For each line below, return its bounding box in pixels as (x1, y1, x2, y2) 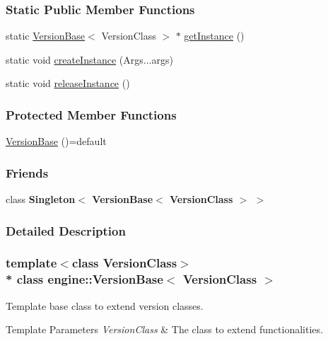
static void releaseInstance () (6, 76, 130, 91)
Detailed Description (6, 221, 126, 239)
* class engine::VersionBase (6, 270, 163, 288)
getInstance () (184, 28, 245, 43)
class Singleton (6, 192, 76, 207)
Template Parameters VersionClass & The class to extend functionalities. (6, 322, 323, 337)
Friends (6, 163, 49, 181)
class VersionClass (71, 254, 177, 272)
